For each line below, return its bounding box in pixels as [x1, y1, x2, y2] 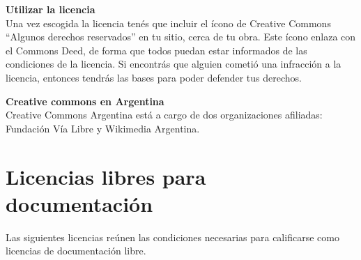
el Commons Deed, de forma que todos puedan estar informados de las [6, 43, 307, 57]
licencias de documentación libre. [6, 243, 146, 258]
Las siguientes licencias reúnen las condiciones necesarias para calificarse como [6, 229, 339, 244]
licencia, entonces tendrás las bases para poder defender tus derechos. [6, 70, 302, 84]
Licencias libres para [6, 162, 206, 190]
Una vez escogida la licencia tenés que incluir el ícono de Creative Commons [6, 15, 331, 30]
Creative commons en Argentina [6, 93, 164, 108]
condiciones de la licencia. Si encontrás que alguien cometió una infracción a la [6, 56, 341, 71]
